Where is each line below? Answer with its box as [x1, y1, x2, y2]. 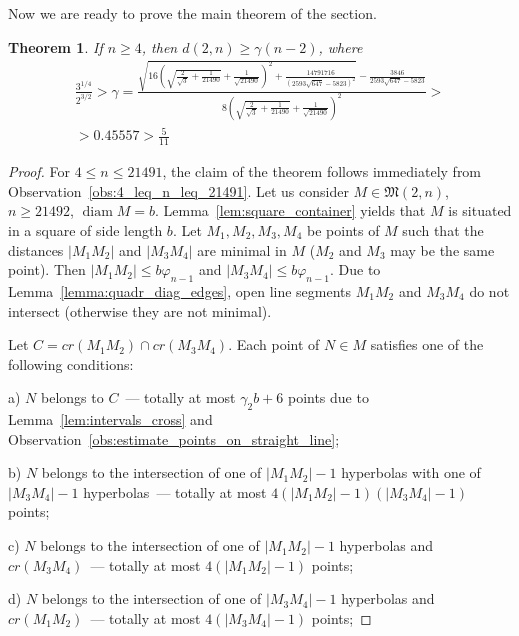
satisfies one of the [370, 334, 484, 355]
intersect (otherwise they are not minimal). [8, 300, 272, 321]
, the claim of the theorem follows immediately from [162, 161, 482, 182]
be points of [307, 219, 380, 240]
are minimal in [197, 239, 287, 260]
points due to [287, 387, 369, 408]
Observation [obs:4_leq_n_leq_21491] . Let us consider [8, 180, 349, 201]
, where [318, 36, 363, 57]
